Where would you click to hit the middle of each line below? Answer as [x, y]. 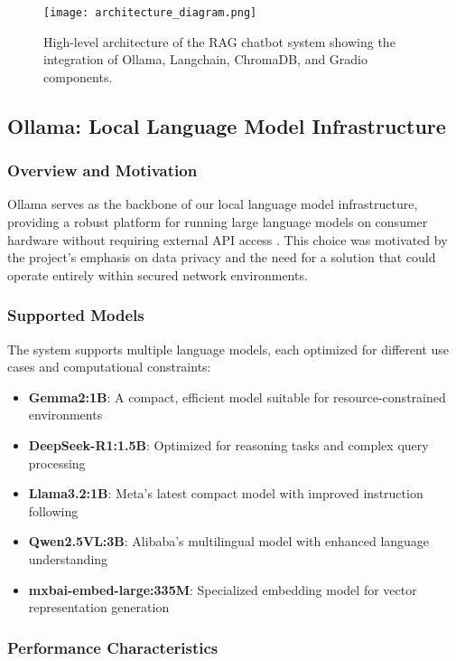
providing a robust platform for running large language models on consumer [218, 222]
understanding [68, 558]
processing [57, 463]
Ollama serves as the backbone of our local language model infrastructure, [213, 204]
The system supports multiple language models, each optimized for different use [228, 349]
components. [78, 76]
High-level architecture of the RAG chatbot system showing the [219, 41]
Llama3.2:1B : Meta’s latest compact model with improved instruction [226, 493]
